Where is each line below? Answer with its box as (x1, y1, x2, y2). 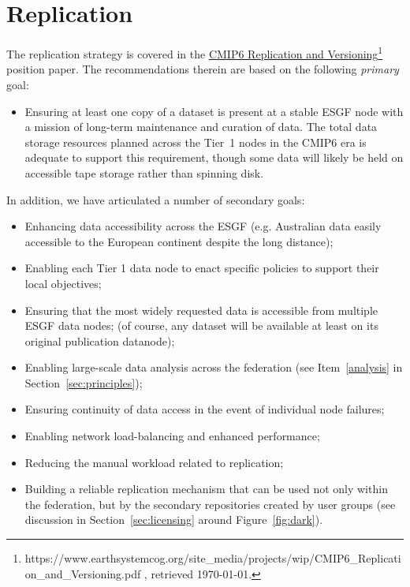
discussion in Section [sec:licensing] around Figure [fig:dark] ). (24, 511, 323, 528)
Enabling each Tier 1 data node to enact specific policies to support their (24, 260, 379, 276)
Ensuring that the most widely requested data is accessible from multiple (24, 301, 378, 318)
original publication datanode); (24, 332, 175, 349)
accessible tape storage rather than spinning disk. (24, 164, 264, 181)
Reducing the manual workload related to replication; (24, 454, 284, 470)
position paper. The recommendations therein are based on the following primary (6, 61, 399, 77)
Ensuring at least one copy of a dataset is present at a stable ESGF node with (24, 103, 404, 119)
